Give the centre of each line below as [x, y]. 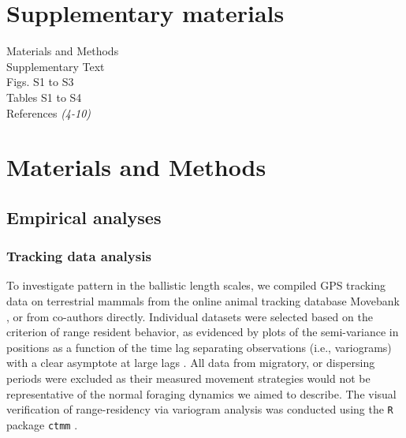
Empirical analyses [84, 217]
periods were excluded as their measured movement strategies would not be [188, 378]
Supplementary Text [56, 66]
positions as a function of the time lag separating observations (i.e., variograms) [199, 347]
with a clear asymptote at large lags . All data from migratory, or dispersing [191, 363]
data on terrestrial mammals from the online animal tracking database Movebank [203, 301]
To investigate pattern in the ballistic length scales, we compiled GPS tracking [196, 285]
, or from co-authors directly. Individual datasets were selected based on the [190, 316]
